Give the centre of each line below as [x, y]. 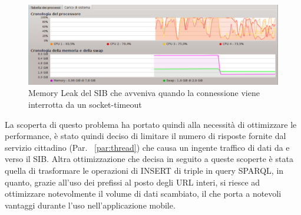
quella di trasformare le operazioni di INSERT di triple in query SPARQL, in [144, 170]
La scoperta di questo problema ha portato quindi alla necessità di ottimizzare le [151, 124]
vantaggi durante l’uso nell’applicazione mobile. [90, 205]
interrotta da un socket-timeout [85, 104]
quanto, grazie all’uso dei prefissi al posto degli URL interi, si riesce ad [133, 182]
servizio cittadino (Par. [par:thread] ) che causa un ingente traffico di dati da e [147, 147]
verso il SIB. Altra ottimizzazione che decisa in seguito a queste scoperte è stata [149, 159]
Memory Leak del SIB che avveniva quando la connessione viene [144, 93]
